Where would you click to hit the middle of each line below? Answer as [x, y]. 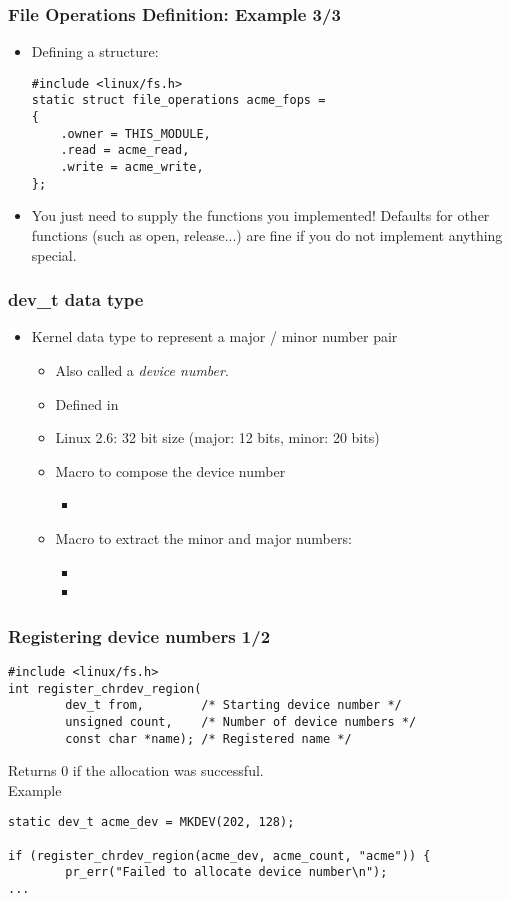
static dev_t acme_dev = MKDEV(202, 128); [151, 822]
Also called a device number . [142, 370]
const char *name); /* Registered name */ [208, 738]
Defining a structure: [95, 51]
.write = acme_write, [132, 167]
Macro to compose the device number [170, 470]
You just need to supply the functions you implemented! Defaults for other [260, 215]
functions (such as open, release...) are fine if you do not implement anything [267, 235]
